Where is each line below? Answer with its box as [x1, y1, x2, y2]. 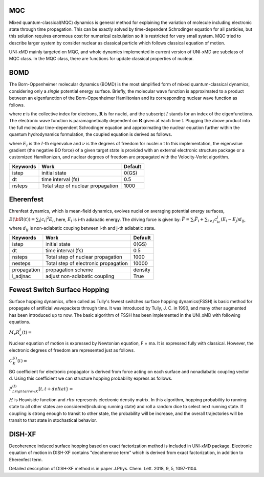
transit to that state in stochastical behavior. [9, 417, 97, 423]
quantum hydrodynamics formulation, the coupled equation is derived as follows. [9, 131, 172, 137]
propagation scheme [45, 266, 93, 273]
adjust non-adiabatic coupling [45, 273, 114, 280]
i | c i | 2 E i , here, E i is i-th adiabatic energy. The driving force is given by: [38, 216, 181, 223]
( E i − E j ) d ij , [220, 217, 246, 223]
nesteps [12, 260, 31, 266]
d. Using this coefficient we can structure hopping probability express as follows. [9, 375, 173, 381]
